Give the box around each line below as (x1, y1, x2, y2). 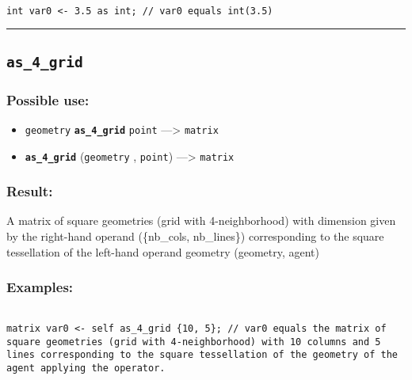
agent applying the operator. (6, 363, 166, 374)
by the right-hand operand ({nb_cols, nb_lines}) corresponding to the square (6, 228, 384, 245)
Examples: (6, 277, 74, 297)
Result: (6, 181, 53, 201)
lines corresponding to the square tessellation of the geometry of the (6, 349, 398, 361)
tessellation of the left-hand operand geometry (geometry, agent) (6, 243, 319, 260)
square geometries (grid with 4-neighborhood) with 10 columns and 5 (6, 336, 381, 348)
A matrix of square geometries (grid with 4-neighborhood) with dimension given (6, 212, 396, 229)
